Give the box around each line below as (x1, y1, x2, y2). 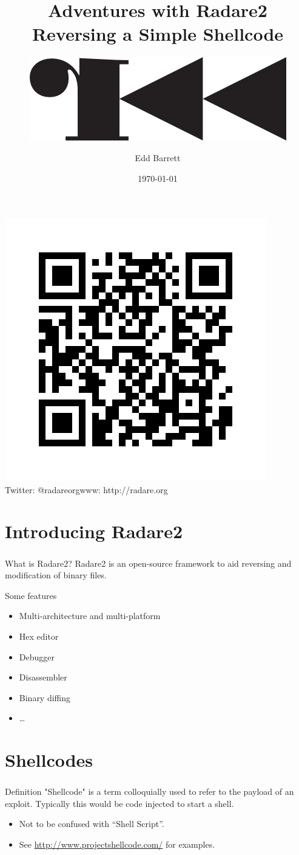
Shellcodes (5, 747, 93, 772)
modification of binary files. (5, 569, 107, 581)
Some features (5, 589, 57, 601)
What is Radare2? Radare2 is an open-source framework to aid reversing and (5, 556, 292, 569)
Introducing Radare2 (5, 519, 183, 544)
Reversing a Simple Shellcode (32, 21, 284, 46)
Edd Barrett (135, 151, 181, 164)
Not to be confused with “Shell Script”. (19, 817, 164, 830)
